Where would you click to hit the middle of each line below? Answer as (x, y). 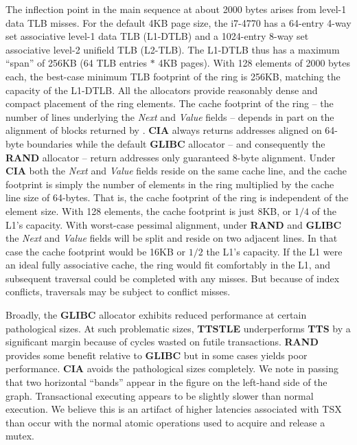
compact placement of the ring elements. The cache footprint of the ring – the (170, 103)
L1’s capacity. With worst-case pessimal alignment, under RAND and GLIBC (174, 224)
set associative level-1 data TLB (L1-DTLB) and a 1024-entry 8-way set (157, 36)
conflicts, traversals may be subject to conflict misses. (118, 292)
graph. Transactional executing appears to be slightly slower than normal (160, 395)
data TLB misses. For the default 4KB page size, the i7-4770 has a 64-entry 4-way (178, 22)
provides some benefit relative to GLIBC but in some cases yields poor (157, 355)
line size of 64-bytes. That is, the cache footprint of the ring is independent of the (177, 197)
